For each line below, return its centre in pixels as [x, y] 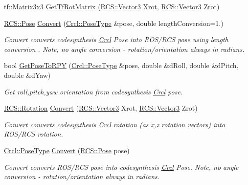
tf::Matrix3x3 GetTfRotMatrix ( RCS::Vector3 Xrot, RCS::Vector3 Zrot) [112, 6]
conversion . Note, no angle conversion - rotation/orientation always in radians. [124, 49]
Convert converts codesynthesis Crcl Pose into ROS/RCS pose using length [116, 39]
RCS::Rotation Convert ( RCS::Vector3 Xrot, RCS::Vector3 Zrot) [101, 108]
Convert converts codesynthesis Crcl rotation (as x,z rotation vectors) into [114, 124]
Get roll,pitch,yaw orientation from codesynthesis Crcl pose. [93, 91]
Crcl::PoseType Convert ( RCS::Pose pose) [67, 150]
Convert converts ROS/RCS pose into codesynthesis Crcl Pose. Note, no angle [121, 167]
